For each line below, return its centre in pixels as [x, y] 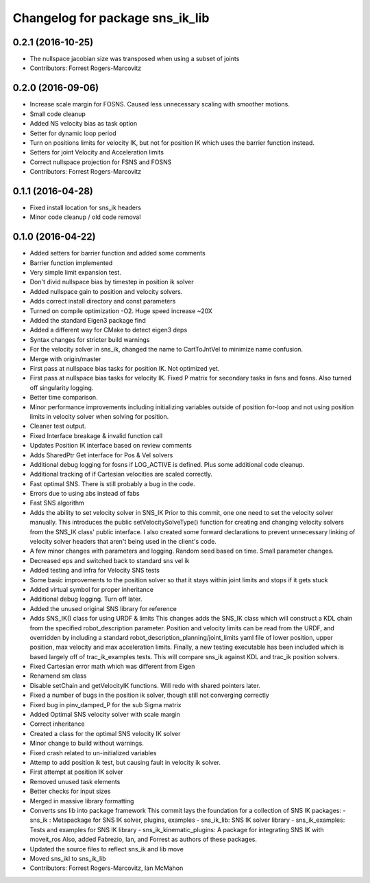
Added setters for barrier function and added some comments [118, 253]
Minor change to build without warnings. [87, 743]
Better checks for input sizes [70, 791]
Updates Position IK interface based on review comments [111, 446]
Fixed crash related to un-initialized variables [93, 753]
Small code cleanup [58, 114]
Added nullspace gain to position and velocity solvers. [106, 291]
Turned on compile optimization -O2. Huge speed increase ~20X [121, 311]
